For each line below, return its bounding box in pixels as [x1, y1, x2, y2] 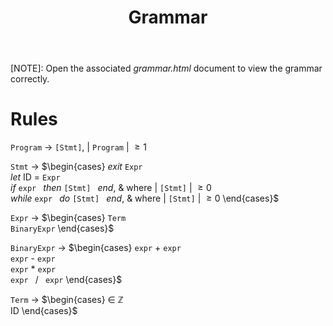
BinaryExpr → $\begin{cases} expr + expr [10, 242, 182, 254]
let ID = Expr [10, 171, 61, 183]
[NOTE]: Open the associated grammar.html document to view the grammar [10, 62, 323, 75]
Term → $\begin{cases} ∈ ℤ [10, 294, 124, 306]
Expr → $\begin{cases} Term [10, 212, 127, 224]
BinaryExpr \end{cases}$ [10, 222, 115, 235]
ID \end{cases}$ [10, 305, 78, 317]
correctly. [10, 73, 50, 85]
